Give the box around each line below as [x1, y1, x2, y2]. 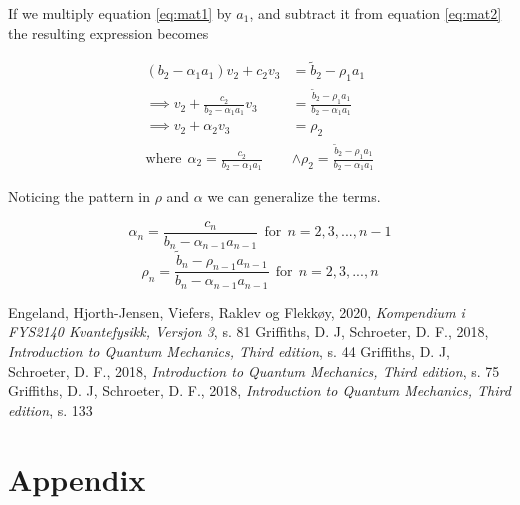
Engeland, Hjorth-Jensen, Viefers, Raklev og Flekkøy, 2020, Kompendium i [8, 301, 465, 322]
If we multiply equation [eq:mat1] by [8, 3, 232, 23]
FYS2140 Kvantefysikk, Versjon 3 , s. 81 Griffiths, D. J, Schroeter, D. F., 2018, [8, 321, 489, 342]
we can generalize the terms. [207, 186, 381, 207]
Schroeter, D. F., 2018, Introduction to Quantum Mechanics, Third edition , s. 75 [8, 360, 500, 381]
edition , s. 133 [8, 399, 93, 420]
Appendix [8, 458, 146, 499]
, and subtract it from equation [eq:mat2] [249, 3, 502, 23]
